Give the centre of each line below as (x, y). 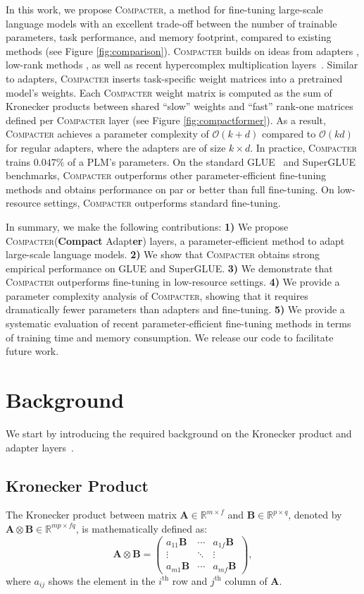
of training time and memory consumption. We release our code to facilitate (170, 337)
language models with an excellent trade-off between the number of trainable (171, 23)
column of (246, 580)
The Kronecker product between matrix (91, 515)
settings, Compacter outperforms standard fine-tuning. (162, 203)
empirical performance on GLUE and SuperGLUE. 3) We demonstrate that (169, 268)
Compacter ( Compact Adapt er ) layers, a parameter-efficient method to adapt (175, 240)
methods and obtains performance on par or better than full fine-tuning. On (170, 189)
